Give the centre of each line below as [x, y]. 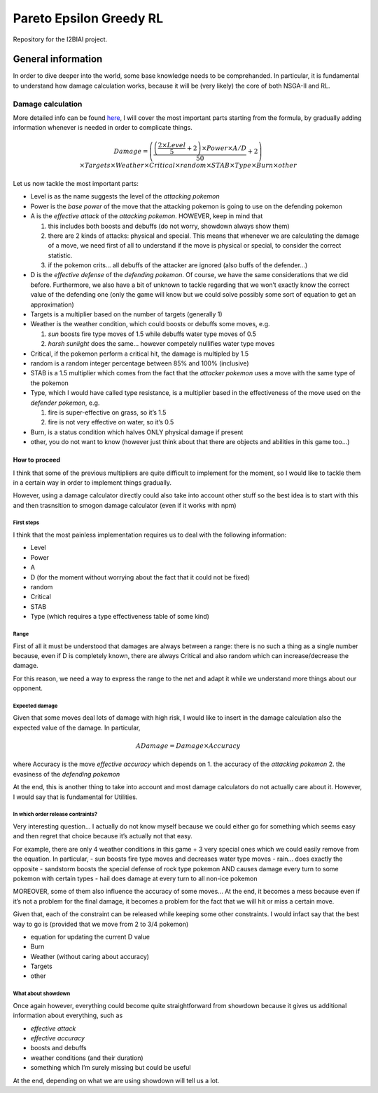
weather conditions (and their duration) [87, 1058]
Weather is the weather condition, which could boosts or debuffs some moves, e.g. [150, 324]
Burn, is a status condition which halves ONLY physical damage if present [137, 432]
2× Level [172, 145]
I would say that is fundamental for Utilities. [75, 797]
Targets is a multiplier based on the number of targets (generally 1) [127, 314]
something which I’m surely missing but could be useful [111, 1068]
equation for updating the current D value [90, 937]
